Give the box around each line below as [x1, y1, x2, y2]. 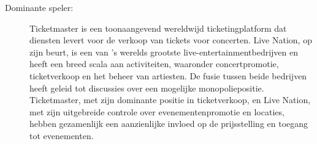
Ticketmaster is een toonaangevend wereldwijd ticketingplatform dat [29, 21, 287, 34]
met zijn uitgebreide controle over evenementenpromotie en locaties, [29, 105, 285, 118]
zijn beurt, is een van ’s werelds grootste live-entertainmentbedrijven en [29, 45, 298, 58]
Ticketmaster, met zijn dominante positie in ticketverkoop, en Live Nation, [29, 93, 311, 106]
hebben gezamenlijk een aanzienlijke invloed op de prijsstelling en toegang [29, 117, 308, 130]
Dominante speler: [5, 1, 74, 13]
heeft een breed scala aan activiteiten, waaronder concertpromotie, [29, 57, 279, 70]
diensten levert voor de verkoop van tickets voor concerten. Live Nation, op [29, 34, 312, 46]
